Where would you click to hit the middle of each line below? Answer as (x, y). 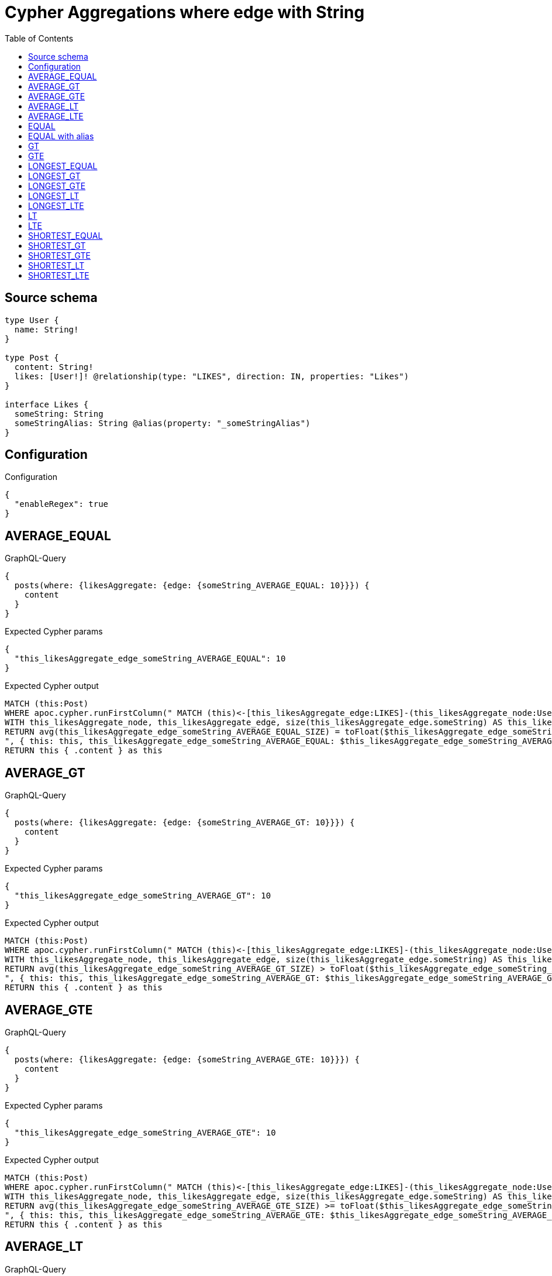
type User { (32, 320)
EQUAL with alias (61, 136)
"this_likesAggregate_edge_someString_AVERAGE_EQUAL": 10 (150, 659)
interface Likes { (47, 404)
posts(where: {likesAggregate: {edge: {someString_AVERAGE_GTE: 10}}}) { (187, 1059)
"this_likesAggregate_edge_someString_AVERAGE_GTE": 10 (145, 1132)
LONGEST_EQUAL (63, 166)
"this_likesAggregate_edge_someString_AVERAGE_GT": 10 (143, 896)
